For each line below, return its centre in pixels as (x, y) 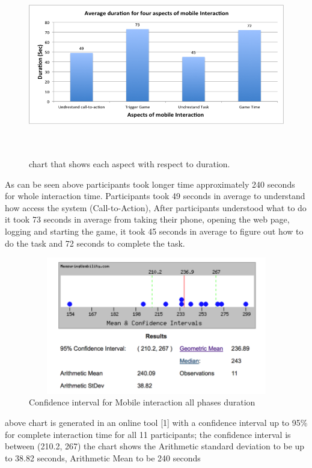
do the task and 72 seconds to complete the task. (95, 243)
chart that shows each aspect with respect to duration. (130, 163)
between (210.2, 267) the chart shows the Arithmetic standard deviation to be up (155, 446)
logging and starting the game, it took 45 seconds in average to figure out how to (154, 231)
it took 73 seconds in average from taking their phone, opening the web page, (147, 219)
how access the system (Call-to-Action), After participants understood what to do (156, 207)
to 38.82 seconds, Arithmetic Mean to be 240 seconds (103, 457)
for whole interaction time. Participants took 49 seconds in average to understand (155, 196)
